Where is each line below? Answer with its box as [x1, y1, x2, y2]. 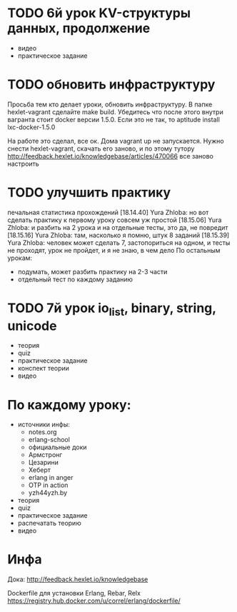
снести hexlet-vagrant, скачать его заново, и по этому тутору [7, 144, 195, 153]
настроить [7, 159, 39, 168]
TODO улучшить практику [7, 184, 171, 201]
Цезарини [28, 458, 59, 467]
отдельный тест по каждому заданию [17, 275, 133, 284]
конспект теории [17, 364, 70, 373]
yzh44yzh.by [28, 488, 68, 497]
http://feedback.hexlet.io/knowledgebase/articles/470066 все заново [7, 151, 214, 160]
